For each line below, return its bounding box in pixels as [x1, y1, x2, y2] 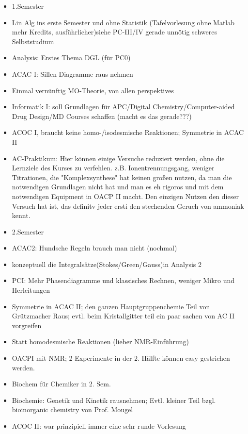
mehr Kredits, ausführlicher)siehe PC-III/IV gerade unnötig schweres [12, 27, 217, 37]
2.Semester [12, 226, 44, 236]
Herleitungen [12, 285, 50, 295]
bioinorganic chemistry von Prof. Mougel [12, 404, 133, 415]
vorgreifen [12, 320, 42, 330]
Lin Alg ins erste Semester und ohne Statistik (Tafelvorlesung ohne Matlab [12, 17, 235, 27]
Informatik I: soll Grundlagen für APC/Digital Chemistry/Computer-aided [12, 101, 235, 112]
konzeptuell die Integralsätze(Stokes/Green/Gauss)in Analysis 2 [12, 259, 201, 269]
